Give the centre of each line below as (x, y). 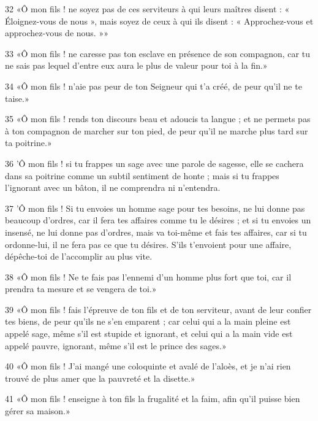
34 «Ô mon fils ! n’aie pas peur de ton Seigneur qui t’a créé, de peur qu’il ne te (153, 86)
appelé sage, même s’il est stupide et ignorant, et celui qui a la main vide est (149, 334)
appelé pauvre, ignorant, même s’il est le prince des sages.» (116, 345)
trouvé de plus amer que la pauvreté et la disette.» (100, 378)
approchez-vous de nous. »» (57, 33)
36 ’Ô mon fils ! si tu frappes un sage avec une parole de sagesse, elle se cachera (154, 163)
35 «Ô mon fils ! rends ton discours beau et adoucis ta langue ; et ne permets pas (158, 119)
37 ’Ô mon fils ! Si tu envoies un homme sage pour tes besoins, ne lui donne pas (155, 208)
